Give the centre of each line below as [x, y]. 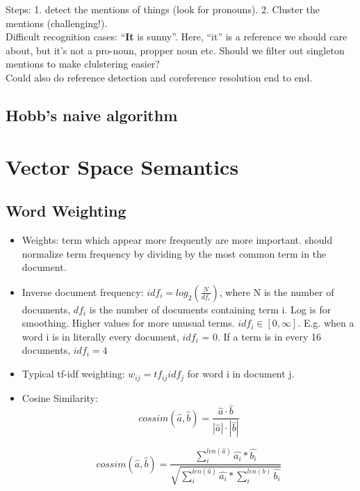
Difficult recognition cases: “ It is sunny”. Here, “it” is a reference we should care [177, 37]
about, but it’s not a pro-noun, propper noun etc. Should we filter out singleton [175, 50]
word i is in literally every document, [100, 336]
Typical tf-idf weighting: [73, 374]
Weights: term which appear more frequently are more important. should [177, 239]
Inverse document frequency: [83, 291]
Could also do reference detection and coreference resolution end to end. [159, 77]
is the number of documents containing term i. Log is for [210, 309]
